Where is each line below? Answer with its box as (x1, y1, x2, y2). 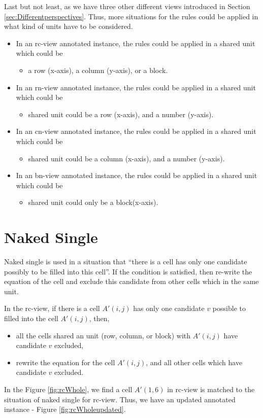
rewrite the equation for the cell (16, 357, 115, 367)
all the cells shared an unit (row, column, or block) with (16, 330, 191, 340)
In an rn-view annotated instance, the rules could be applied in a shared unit (16, 82, 256, 92)
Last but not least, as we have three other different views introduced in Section (4, 1, 250, 11)
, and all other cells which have (146, 357, 243, 367)
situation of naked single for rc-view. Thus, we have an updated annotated (4, 394, 236, 404)
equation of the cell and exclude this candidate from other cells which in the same (4, 276, 259, 287)
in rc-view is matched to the (167, 384, 255, 394)
